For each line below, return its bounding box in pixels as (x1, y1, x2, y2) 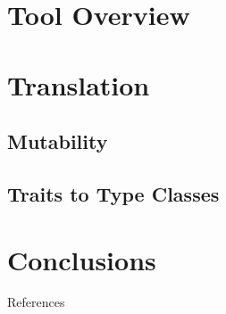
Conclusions (7, 241, 156, 277)
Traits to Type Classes (7, 179, 220, 207)
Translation (7, 66, 150, 103)
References (7, 293, 65, 311)
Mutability (7, 128, 108, 155)
